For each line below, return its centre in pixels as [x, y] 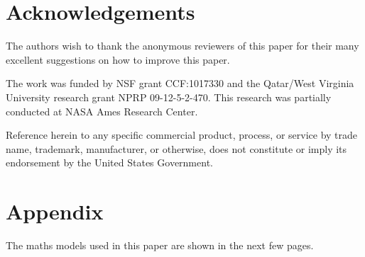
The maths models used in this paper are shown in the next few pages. [160, 245]
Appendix [55, 211]
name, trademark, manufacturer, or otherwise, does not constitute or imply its [176, 148]
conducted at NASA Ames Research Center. [102, 111]
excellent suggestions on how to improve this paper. [118, 59]
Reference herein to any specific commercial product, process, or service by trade [182, 135]
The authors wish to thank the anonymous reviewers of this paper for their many [182, 46]
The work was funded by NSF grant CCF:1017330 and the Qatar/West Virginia [180, 83]
